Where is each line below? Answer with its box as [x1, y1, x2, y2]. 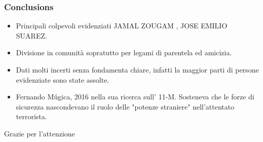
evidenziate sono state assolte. [16, 74, 109, 85]
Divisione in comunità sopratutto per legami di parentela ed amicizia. [16, 47, 232, 58]
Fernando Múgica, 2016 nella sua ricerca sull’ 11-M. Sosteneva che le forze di [16, 91, 254, 102]
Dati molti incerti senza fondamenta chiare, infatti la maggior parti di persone [16, 64, 259, 75]
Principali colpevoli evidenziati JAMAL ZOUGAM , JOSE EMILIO [16, 20, 228, 31]
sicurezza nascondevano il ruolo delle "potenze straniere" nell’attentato [16, 101, 235, 112]
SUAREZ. [16, 30, 47, 41]
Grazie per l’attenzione [4, 128, 75, 138]
